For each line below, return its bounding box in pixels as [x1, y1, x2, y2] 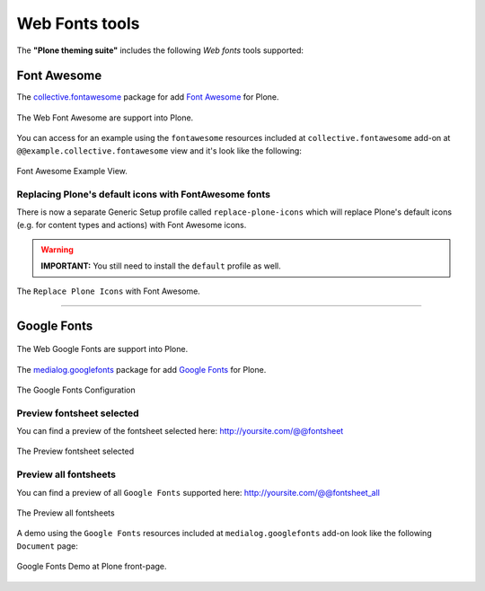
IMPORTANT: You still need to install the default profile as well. [40, 260, 282, 271]
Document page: [16, 540, 78, 551]
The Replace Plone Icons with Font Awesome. [16, 286, 201, 296]
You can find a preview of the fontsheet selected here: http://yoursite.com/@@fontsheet [16, 426, 344, 437]
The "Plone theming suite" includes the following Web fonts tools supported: [16, 45, 304, 56]
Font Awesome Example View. [16, 166, 128, 177]
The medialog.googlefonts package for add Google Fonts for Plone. [16, 364, 267, 375]
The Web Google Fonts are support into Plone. [16, 344, 189, 355]
